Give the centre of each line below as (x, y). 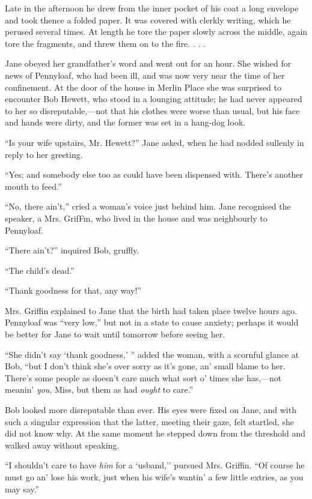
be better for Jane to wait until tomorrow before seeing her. (115, 334)
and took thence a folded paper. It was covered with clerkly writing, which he (148, 20)
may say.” (22, 488)
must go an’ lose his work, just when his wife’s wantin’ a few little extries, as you (154, 477)
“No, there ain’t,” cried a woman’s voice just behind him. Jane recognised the (148, 206)
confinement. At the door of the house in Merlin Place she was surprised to (143, 87)
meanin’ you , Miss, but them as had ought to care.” (99, 389)
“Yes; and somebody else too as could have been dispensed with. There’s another (154, 174)
